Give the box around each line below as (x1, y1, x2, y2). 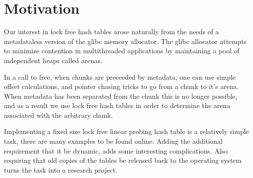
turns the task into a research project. (4, 164, 117, 175)
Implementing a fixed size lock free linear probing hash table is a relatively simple (4, 126, 249, 136)
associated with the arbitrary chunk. (4, 110, 113, 120)
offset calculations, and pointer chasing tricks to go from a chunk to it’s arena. (4, 81, 239, 91)
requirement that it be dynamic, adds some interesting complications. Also (4, 145, 228, 156)
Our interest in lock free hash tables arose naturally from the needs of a (4, 26, 219, 37)
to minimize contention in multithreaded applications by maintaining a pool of (4, 45, 240, 56)
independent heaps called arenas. (4, 55, 102, 65)
